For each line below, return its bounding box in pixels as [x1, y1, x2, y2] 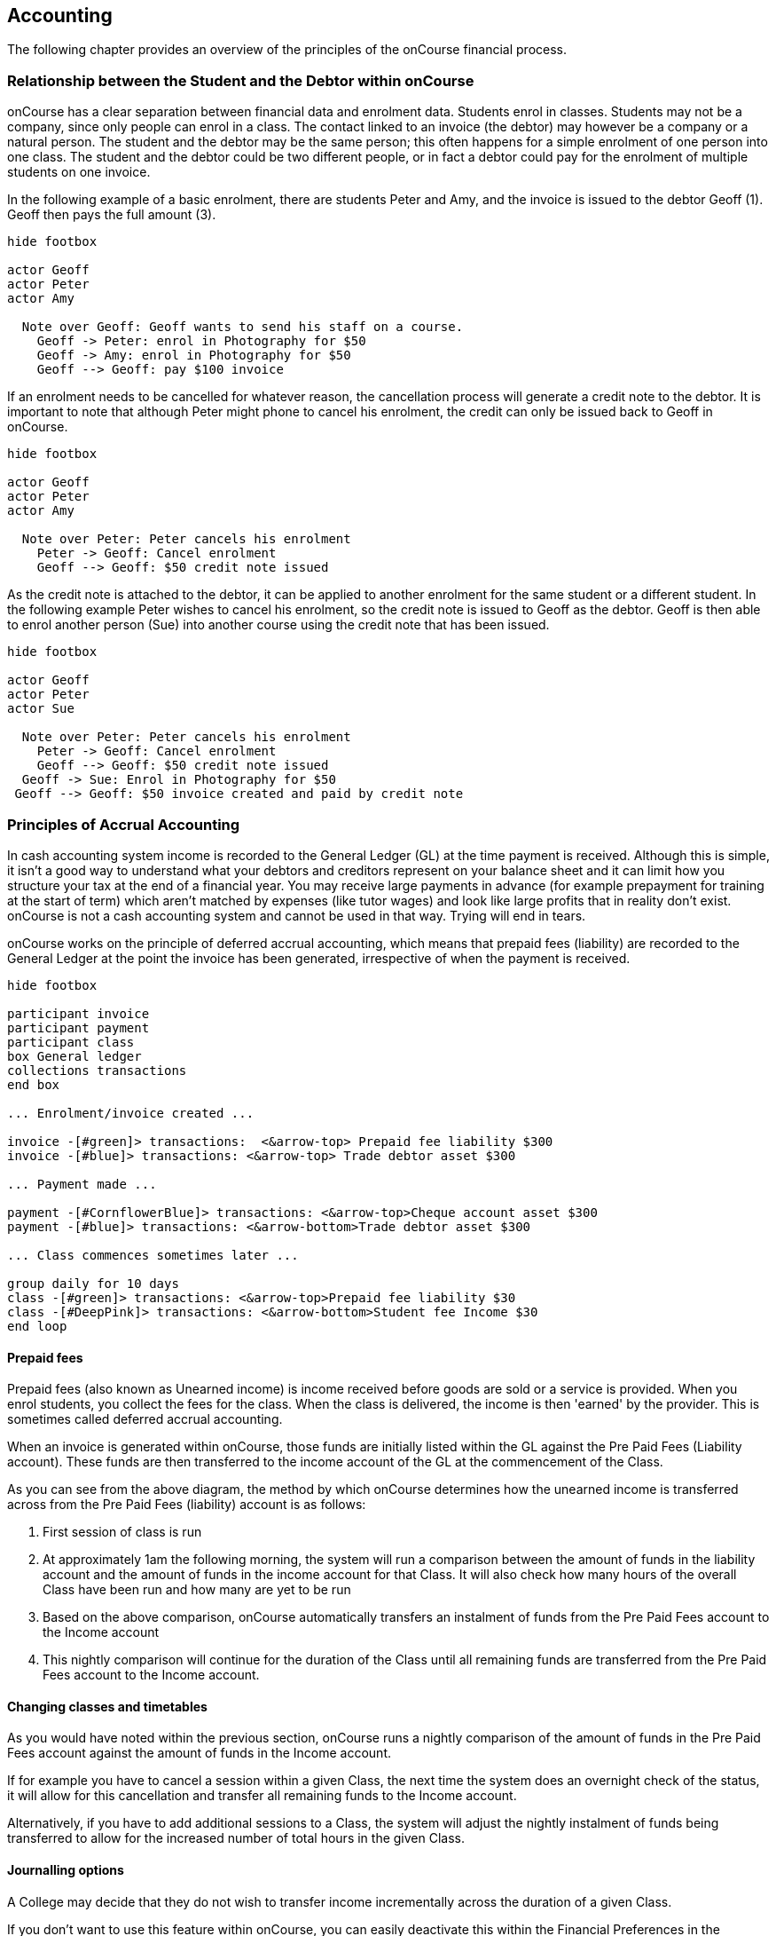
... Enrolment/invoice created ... [7, 1105, 255, 1120]
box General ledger [7, 1048, 142, 1063]
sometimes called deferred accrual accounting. [7, 1411, 283, 1427]
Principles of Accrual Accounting [7, 815, 240, 834]
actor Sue [7, 701, 74, 716]
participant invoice [7, 1006, 150, 1021]
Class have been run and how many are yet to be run [43, 1582, 351, 1598]
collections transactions [7, 1063, 187, 1078]
